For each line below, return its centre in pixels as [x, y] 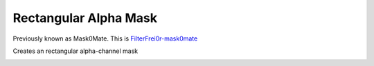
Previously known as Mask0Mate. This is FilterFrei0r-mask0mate [105, 38]
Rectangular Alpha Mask [85, 18]
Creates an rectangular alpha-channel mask [75, 51]
